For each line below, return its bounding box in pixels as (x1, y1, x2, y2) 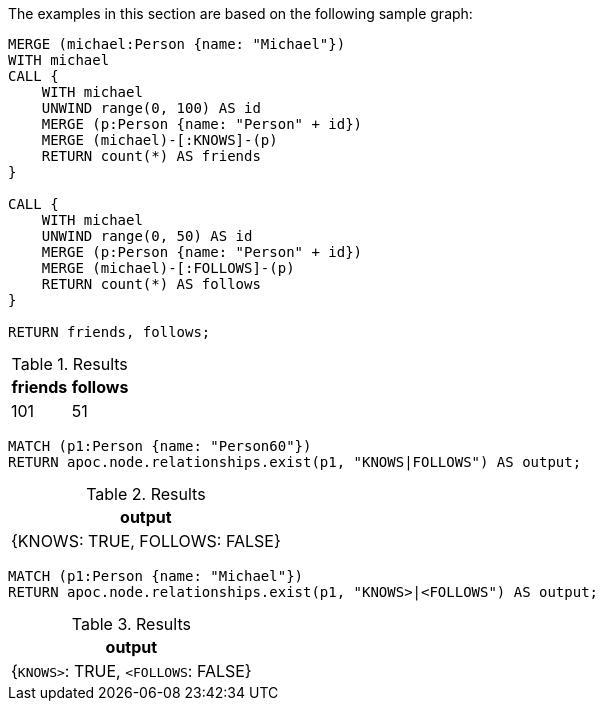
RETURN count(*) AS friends (41, 148, 261, 164)
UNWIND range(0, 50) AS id (41, 228, 253, 244)
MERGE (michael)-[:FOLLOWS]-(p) (41, 260, 295, 276)
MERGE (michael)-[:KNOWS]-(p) (41, 132, 278, 148)
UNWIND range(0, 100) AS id (41, 100, 261, 116)
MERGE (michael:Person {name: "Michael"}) (8, 36, 346, 52)
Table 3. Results (71, 614, 191, 634)
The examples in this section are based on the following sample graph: (8, 5, 473, 22)
